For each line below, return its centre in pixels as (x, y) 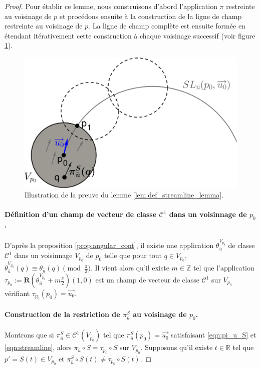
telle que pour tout (133, 255)
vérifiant (17, 293)
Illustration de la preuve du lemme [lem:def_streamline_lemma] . (124, 195)
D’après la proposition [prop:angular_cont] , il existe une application (109, 245)
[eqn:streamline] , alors (38, 347)
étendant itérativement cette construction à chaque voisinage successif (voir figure (130, 35)
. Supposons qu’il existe (177, 347)
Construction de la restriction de (62, 314)
